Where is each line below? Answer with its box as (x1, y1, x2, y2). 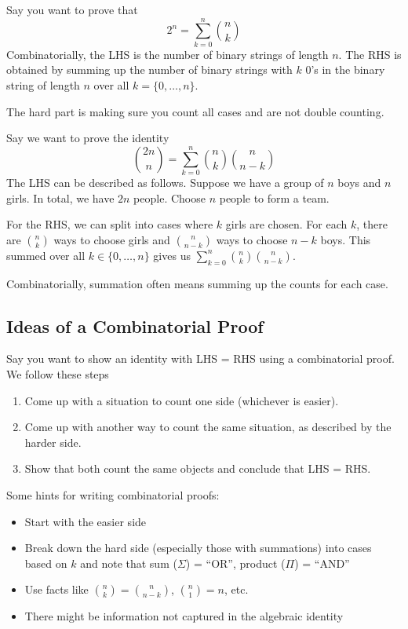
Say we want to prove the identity (6, 130, 169, 146)
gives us (153, 247, 191, 263)
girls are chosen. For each (225, 216, 348, 232)
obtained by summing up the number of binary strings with (6, 61, 293, 78)
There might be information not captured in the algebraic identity (24, 608, 344, 624)
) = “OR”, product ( (185, 554, 286, 571)
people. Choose (133, 189, 206, 206)
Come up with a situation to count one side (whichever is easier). (24, 392, 339, 408)
